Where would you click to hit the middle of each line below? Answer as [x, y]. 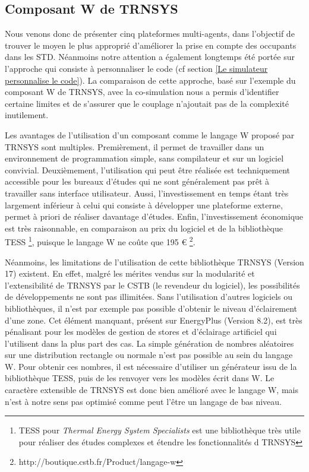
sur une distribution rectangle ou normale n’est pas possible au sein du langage [149, 355]
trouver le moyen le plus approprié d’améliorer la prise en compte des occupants [151, 45]
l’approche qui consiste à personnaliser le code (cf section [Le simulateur [136, 68]
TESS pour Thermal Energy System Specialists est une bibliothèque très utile [160, 430]
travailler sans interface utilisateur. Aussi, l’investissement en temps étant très [147, 193]
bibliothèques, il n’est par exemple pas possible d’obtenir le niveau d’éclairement [151, 308]
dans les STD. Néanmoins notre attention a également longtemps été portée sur [150, 57]
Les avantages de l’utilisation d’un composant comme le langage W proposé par [150, 134]
